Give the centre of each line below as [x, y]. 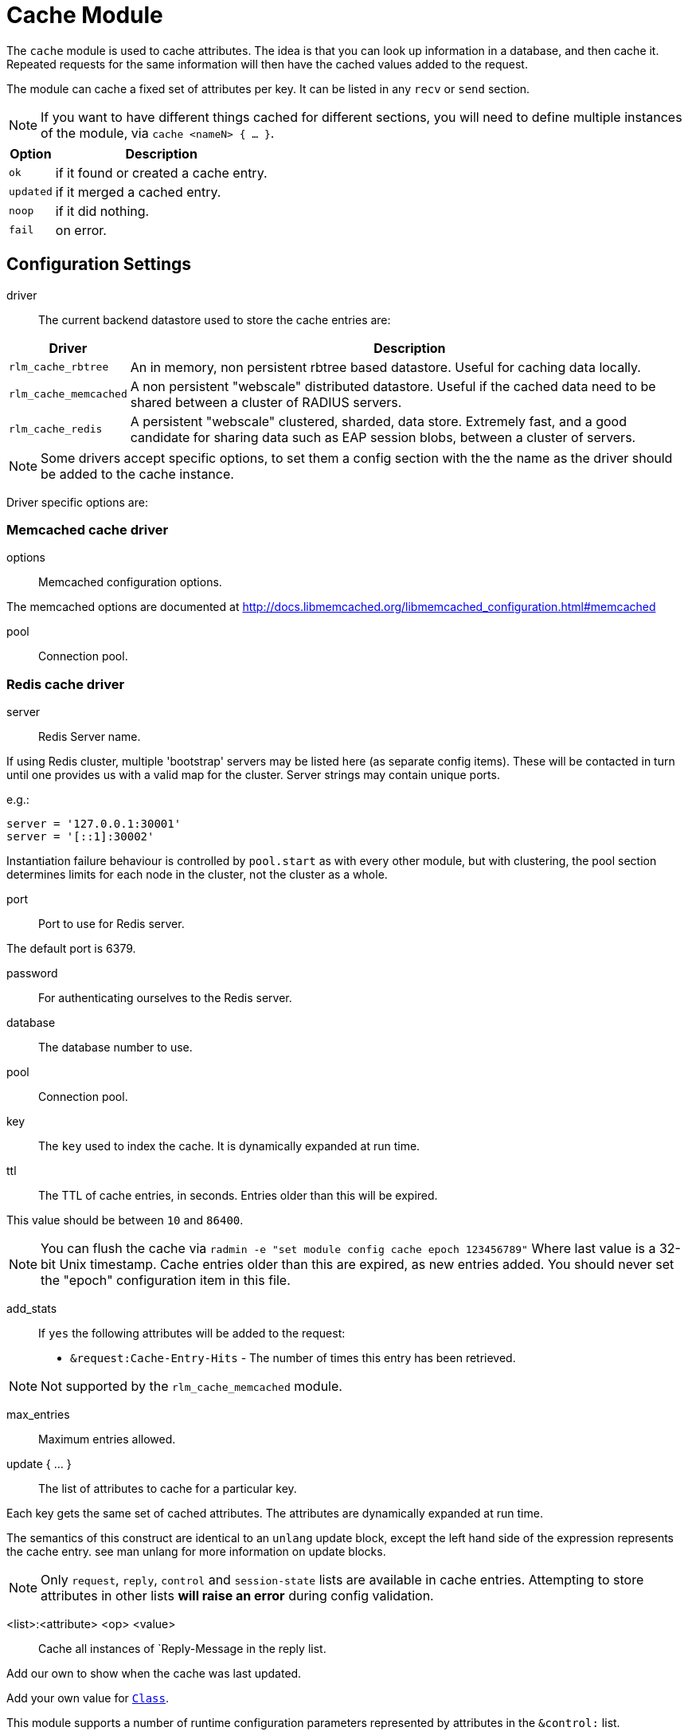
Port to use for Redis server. [111, 924]
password [32, 973]
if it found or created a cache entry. [161, 172]
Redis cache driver [66, 684]
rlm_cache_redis [56, 429]
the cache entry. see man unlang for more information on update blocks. [196, 1552]
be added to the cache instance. [137, 474]
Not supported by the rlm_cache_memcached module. [192, 1386]
